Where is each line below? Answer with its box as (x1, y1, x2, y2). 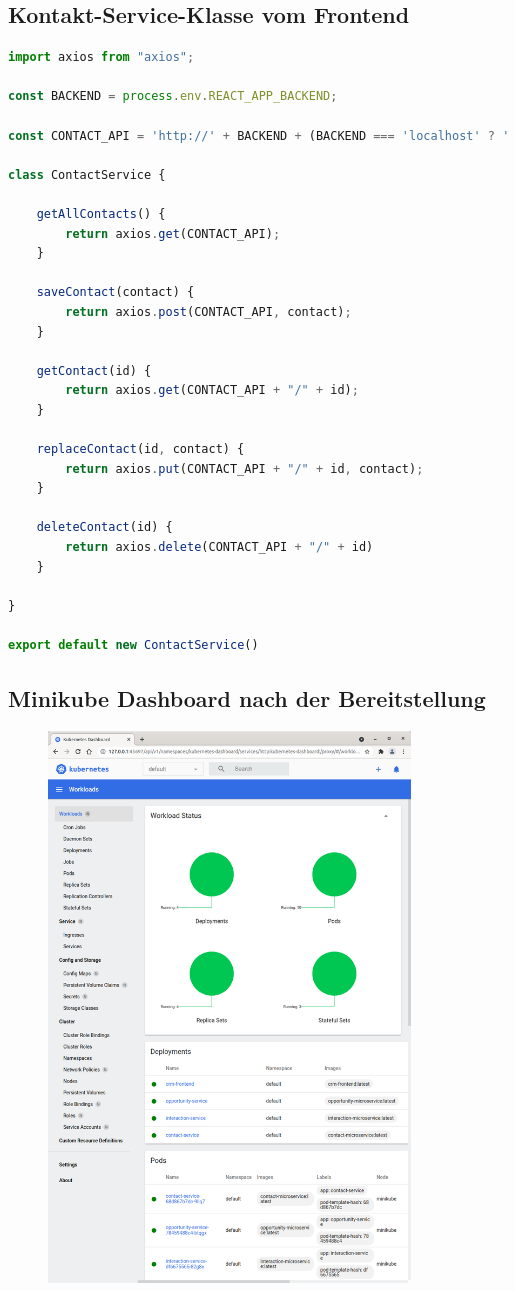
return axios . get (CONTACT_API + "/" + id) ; (65, 383, 359, 398)
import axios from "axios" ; (8, 50, 195, 65)
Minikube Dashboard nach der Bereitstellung (8, 683, 486, 713)
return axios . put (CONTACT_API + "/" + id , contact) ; (65, 461, 424, 476)
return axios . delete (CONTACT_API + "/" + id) (65, 540, 374, 555)
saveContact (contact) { (36, 285, 195, 300)
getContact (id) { (36, 363, 152, 378)
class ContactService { (8, 167, 166, 182)
